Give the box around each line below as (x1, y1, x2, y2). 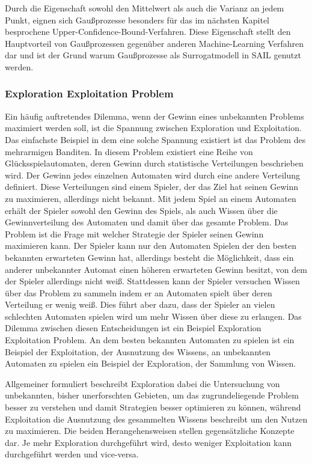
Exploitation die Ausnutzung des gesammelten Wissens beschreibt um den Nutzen (5, 412, 308, 425)
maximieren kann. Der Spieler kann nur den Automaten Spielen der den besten (5, 239, 297, 252)
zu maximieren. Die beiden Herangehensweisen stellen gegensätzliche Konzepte (5, 424, 295, 437)
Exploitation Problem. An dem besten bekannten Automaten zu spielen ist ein (5, 334, 295, 346)
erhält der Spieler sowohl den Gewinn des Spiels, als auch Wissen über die (5, 204, 278, 216)
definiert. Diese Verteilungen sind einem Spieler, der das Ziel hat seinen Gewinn (5, 180, 299, 193)
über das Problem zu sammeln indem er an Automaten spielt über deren (5, 286, 272, 299)
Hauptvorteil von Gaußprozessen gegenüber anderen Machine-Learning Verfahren (5, 37, 304, 49)
